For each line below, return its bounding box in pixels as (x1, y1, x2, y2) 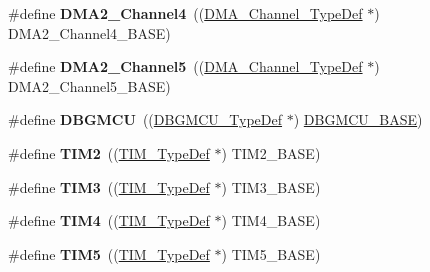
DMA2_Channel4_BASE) (8, 22, 171, 43)
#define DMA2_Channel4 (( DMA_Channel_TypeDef (8, 3, 363, 23)
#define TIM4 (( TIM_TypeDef (8, 210, 210, 231)
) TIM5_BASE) (221, 243, 321, 264)
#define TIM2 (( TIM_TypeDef (8, 142, 210, 163)
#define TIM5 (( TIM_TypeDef (8, 243, 210, 264)
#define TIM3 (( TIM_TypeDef (8, 176, 210, 197)
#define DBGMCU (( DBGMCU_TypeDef (8, 109, 283, 130)
